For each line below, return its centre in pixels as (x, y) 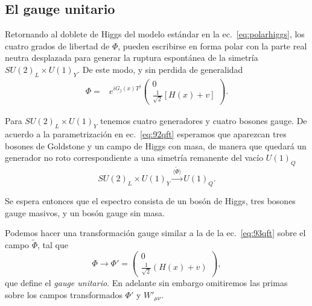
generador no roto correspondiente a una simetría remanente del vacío (134, 158)
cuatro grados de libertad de (57, 45)
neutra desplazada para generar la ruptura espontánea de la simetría (132, 58)
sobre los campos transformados (64, 294)
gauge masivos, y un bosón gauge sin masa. (85, 212)
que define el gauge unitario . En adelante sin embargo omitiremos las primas (146, 283)
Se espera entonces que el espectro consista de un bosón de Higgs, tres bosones (150, 201)
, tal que (53, 245)
